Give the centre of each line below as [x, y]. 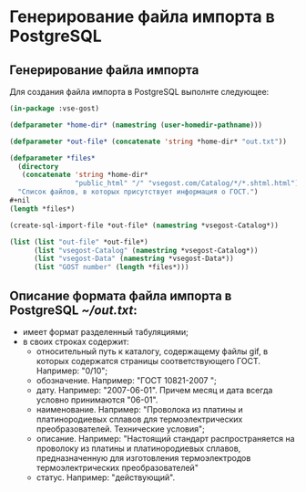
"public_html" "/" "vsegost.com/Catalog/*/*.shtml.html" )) [189, 183]
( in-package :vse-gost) [55, 109]
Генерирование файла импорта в [142, 17]
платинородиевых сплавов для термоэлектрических [139, 419]
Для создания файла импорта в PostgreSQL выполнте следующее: [139, 92]
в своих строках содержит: [76, 341]
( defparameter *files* [52, 158]
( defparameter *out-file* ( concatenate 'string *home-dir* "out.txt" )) [148, 141]
